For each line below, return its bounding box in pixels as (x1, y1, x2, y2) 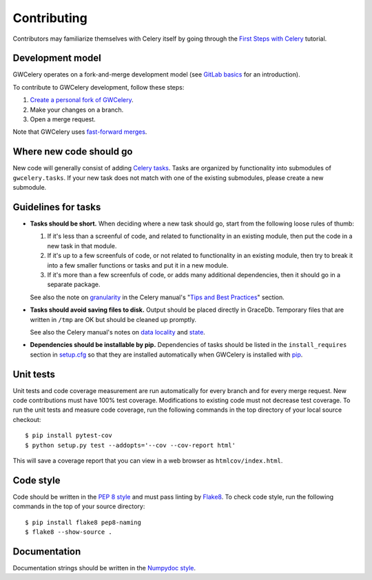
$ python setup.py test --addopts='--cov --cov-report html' (25, 441, 236, 449)
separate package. (47, 280, 101, 289)
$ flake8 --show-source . (25, 528, 113, 536)
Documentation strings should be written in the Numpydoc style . (12, 563, 196, 572)
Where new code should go (12, 146, 133, 158)
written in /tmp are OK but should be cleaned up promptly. (30, 315, 196, 323)
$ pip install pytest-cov (25, 432, 113, 439)
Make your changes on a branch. (30, 106, 124, 114)
